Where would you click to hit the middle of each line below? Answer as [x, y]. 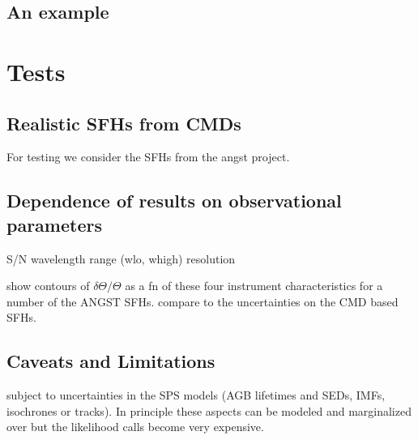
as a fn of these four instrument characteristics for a [254, 286]
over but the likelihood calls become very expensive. [135, 427]
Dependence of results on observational [174, 201]
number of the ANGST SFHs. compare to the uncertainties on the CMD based [203, 301]
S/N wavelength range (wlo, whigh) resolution [121, 258]
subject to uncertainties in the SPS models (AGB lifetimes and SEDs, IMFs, [196, 395]
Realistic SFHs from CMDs [124, 123]
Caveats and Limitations [111, 361]
